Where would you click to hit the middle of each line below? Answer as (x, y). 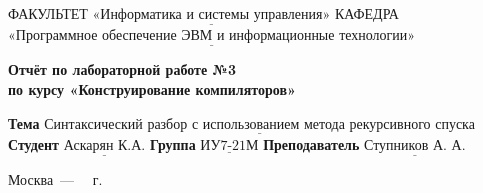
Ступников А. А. (415, 145)
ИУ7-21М (229, 145)
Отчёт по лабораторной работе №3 (122, 69)
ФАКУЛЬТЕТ (48, 13)
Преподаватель (311, 143)
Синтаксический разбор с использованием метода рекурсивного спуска (259, 124)
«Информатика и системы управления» (211, 15)
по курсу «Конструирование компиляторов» (152, 89)
